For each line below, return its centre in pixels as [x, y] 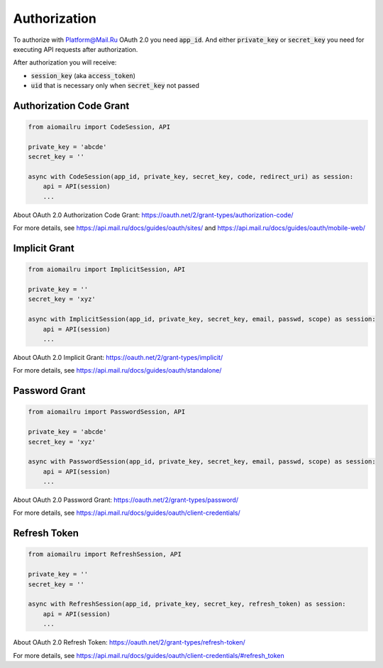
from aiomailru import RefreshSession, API [105, 554]
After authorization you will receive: [65, 62]
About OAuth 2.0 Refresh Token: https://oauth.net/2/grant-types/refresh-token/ [129, 642]
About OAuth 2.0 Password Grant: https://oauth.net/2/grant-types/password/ [126, 500]
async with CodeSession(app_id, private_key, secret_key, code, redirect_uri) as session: [191, 177]
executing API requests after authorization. [76, 49]
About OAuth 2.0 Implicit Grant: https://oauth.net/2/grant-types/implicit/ [118, 357]
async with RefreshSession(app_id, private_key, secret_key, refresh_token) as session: [187, 604]
